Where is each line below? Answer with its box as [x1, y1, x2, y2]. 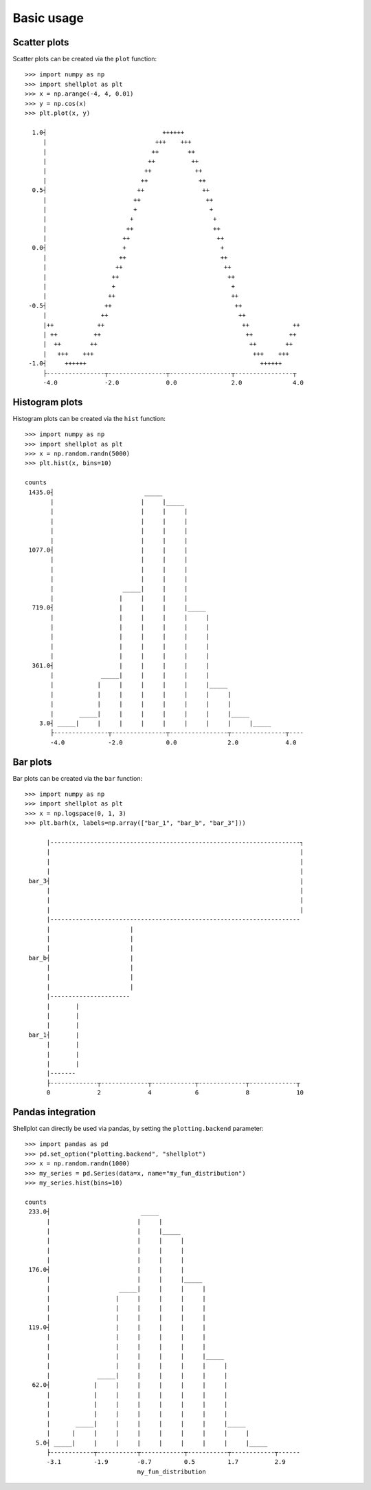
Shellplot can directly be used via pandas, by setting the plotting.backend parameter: [12, 1125, 264, 1133]
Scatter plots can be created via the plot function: [12, 55, 157, 63]
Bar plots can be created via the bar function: [12, 774, 143, 782]
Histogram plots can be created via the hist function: [12, 414, 166, 422]
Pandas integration [12, 1106, 96, 1118]
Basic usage [12, 10, 84, 25]
